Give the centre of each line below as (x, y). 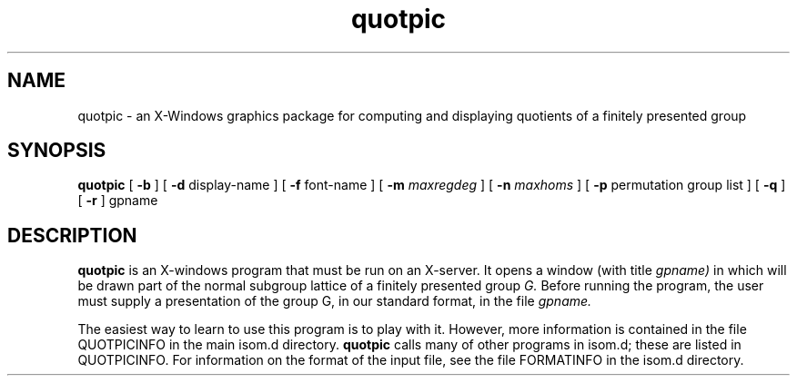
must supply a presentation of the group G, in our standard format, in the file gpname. (335, 301)
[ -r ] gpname (118, 201)
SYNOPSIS (57, 151)
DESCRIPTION (72, 235)
